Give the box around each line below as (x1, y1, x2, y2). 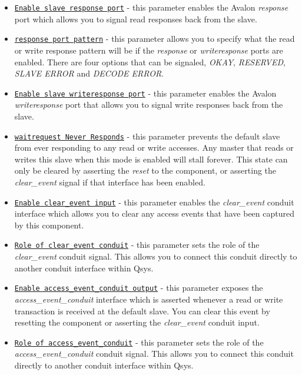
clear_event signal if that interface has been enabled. (14, 175, 205, 188)
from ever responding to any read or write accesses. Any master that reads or (14, 141, 294, 154)
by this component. (14, 218, 84, 231)
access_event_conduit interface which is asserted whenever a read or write (14, 293, 283, 305)
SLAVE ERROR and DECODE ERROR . (14, 67, 164, 79)
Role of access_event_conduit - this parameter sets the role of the (14, 336, 264, 348)
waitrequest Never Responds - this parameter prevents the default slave (14, 130, 280, 142)
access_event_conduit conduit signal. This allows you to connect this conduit (14, 347, 294, 360)
